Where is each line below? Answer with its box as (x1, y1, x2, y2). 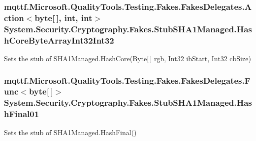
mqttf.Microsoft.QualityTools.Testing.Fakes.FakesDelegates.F (4, 74, 251, 86)
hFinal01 (4, 108, 39, 120)
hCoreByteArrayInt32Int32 (4, 34, 114, 46)
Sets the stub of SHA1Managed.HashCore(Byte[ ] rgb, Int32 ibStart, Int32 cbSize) (4, 53, 251, 63)
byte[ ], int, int (34, 11, 93, 23)
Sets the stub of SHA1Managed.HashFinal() (4, 127, 137, 137)
